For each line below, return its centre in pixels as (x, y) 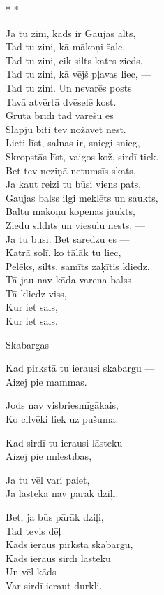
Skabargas (27, 344)
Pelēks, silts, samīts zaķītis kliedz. (78, 266)
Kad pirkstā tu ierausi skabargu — (80, 368)
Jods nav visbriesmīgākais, (62, 405)
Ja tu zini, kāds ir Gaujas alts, (71, 33)
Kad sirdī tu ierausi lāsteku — (70, 442)
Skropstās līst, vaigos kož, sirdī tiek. (82, 156)
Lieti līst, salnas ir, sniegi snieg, (73, 142)
